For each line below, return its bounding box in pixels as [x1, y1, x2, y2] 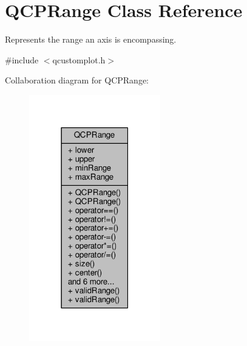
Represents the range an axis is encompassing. [5, 33, 177, 46]
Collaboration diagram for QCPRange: [5, 74, 149, 86]
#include [5, 53, 39, 66]
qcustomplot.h [52, 53, 106, 66]
